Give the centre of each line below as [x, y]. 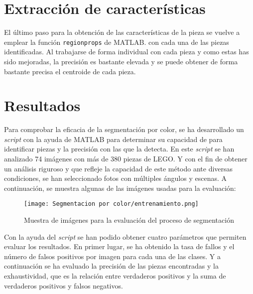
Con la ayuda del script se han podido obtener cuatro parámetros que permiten [125, 236]
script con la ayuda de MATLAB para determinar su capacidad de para [113, 139]
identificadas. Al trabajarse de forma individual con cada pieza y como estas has [126, 52]
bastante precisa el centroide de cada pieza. [70, 71]
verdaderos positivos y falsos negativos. [63, 285]
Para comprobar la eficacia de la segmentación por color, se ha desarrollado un [124, 129]
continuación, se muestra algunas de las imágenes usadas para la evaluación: [120, 188]
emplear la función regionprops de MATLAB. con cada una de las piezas [117, 42]
